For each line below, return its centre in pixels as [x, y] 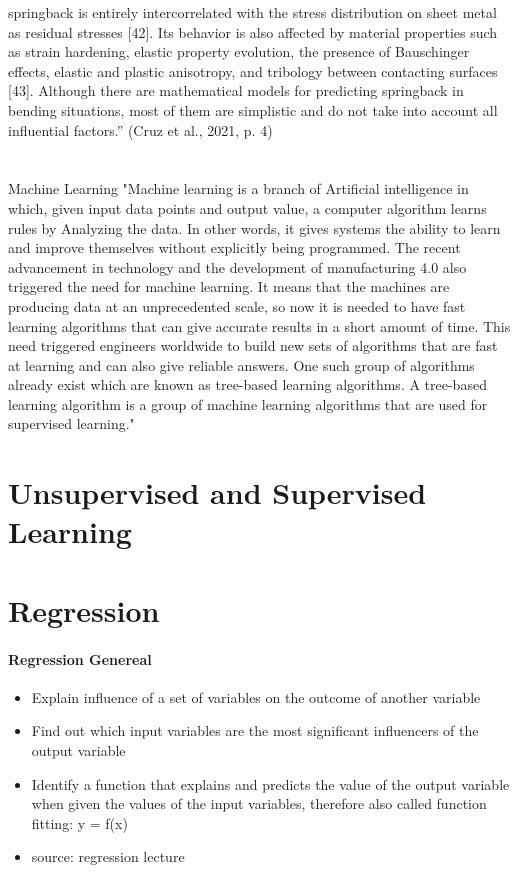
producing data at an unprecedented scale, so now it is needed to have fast [237, 305]
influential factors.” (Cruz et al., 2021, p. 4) [140, 129]
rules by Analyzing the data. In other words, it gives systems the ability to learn [254, 227]
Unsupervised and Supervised [217, 492]
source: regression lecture [108, 856]
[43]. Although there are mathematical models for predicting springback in [236, 90]
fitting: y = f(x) [79, 822]
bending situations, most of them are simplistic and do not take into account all [253, 109]
